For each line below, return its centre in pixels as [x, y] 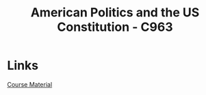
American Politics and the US [115, 13]
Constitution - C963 [115, 27]
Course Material [30, 84]
